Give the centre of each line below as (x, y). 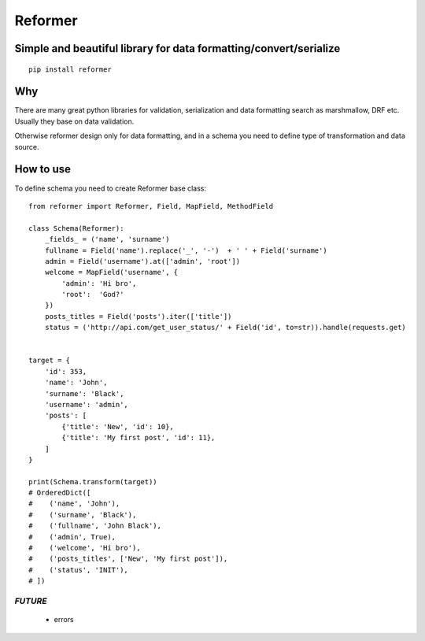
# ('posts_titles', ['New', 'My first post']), (128, 559)
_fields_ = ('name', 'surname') (107, 239)
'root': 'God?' (93, 295)
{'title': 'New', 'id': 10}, (118, 426)
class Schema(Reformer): (76, 228)
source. (27, 146)
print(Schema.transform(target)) (93, 482)
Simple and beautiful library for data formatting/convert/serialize (177, 48)
